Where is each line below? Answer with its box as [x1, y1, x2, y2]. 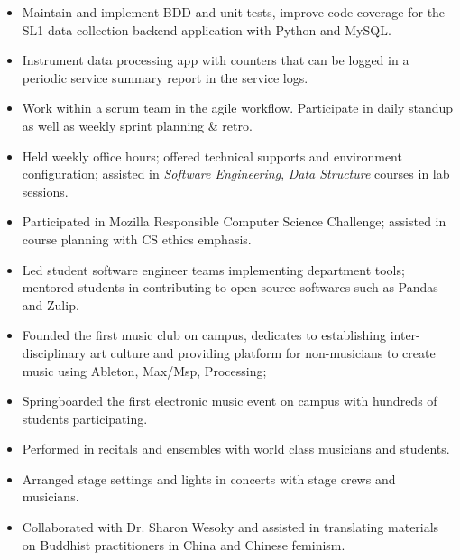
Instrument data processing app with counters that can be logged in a [22, 50, 409, 69]
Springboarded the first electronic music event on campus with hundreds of [22, 391, 437, 410]
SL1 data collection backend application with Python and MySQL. [22, 20, 391, 39]
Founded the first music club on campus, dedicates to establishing [22, 326, 386, 344]
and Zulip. [22, 295, 79, 314]
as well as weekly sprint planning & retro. [22, 115, 253, 134]
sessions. [22, 181, 69, 200]
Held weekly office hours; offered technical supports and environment [22, 146, 402, 165]
